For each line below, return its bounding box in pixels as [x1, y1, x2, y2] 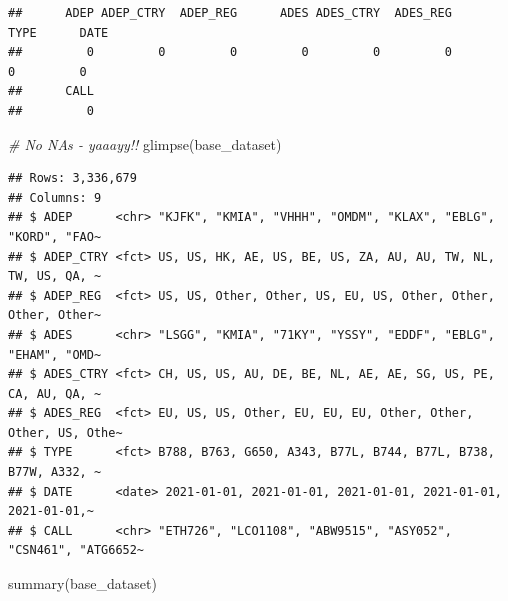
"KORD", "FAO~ [8, 229, 102, 244]
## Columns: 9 [8, 190, 102, 205]
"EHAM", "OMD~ [8, 347, 102, 362]
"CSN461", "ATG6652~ [8, 543, 145, 558]
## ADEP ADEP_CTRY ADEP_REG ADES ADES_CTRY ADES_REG [8, 6, 452, 20]
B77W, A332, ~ [8, 465, 102, 480]
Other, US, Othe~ [8, 425, 123, 440]
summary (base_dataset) [8, 573, 157, 594]
